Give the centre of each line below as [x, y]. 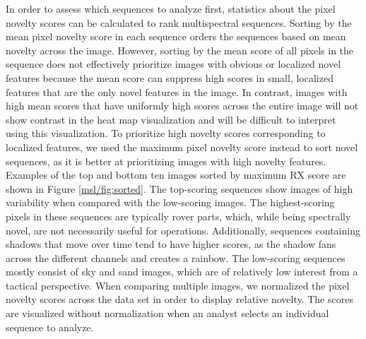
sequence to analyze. [50, 327]
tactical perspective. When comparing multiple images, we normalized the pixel [178, 285]
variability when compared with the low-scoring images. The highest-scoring [170, 202]
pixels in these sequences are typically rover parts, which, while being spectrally [178, 216]
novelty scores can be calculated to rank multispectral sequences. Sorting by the [179, 22]
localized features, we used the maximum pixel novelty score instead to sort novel [182, 147]
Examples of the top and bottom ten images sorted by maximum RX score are [176, 175]
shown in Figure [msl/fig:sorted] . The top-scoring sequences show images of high [179, 188]
